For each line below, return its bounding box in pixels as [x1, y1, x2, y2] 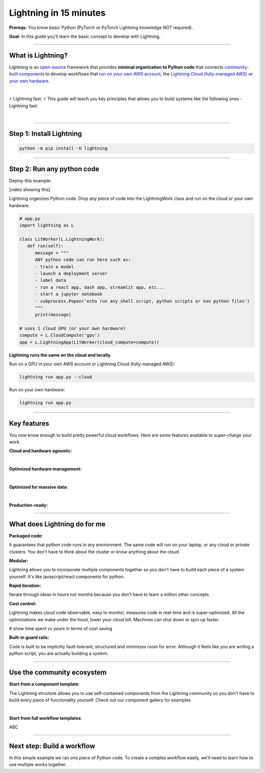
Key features [9, 419, 49, 427]
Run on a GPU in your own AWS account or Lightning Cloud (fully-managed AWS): [9, 361, 175, 367]
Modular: [9, 557, 28, 563]
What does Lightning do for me [9, 520, 106, 528]
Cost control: [9, 601, 37, 607]
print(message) [35, 312, 72, 318]
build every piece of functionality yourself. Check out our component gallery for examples [9, 697, 191, 703]
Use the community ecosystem [9, 668, 107, 677]
